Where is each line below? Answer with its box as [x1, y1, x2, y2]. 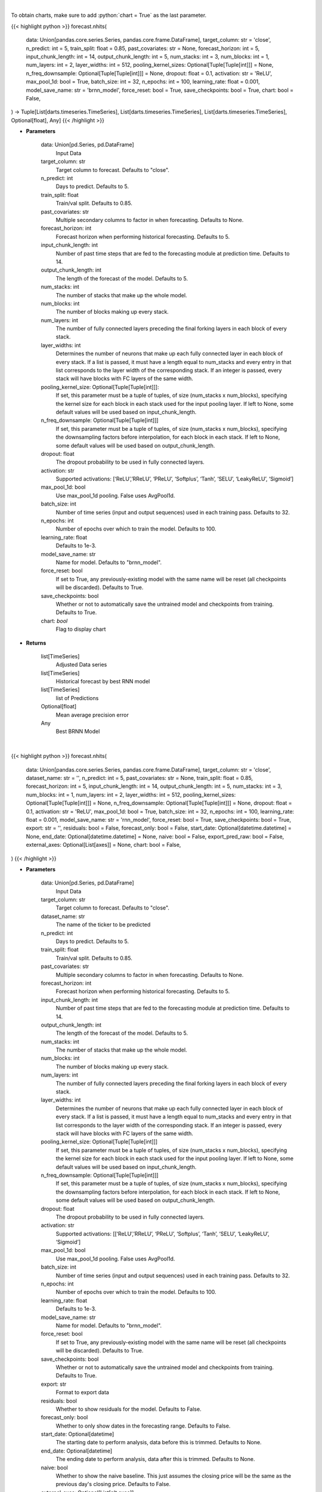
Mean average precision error [55, 711, 129, 719]
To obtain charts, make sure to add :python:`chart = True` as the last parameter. [11, 12, 207, 19]
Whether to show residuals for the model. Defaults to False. [55, 1405, 202, 1413]
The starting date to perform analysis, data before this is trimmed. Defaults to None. [55, 1439, 262, 1446]
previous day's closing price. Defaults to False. [55, 1481, 171, 1488]
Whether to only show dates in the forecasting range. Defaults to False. [55, 1422, 231, 1429]
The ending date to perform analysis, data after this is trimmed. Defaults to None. [55, 1456, 255, 1463]
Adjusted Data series [55, 661, 107, 668]
